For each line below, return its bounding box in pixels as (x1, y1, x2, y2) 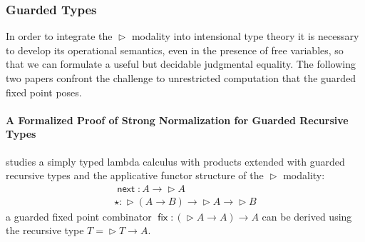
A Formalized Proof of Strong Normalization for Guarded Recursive (6, 112, 349, 127)
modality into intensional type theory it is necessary (131, 29, 359, 44)
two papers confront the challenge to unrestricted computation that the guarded (6, 71, 356, 85)
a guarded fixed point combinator (6, 208, 152, 223)
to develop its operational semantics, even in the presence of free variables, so (6, 42, 344, 57)
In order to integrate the (6, 29, 113, 44)
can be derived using (262, 208, 352, 223)
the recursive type (6, 223, 84, 238)
